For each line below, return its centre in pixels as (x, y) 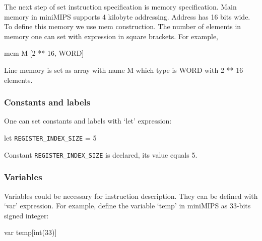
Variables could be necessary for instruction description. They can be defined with (131, 196)
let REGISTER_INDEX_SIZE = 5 (50, 137)
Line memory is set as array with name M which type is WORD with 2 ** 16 (124, 70)
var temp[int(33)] (30, 232)
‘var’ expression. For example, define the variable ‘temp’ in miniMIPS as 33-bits (127, 206)
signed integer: (26, 215)
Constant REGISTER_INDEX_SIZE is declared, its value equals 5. (101, 154)
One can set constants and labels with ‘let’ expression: (88, 121)
